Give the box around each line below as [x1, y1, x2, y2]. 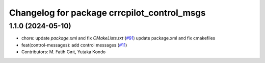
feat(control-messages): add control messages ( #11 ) [21, 42, 127, 48]
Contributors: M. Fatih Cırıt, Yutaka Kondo [21, 49, 106, 55]
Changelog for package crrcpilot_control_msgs [9, 7, 206, 18]
